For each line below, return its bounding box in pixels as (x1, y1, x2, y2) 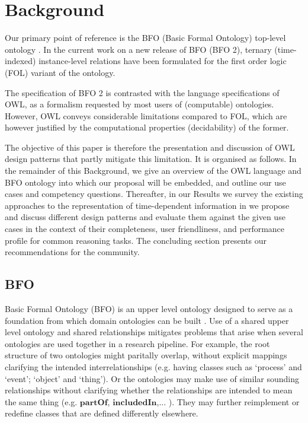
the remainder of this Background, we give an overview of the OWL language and (5, 164, 301, 177)
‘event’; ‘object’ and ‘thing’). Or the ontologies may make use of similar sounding (5, 372, 300, 384)
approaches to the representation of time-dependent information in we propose (5, 199, 290, 211)
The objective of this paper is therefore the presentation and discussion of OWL (5, 141, 295, 153)
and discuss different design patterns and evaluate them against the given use (5, 211, 285, 223)
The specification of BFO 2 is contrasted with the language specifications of (5, 86, 280, 98)
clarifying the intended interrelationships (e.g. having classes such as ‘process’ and (5, 360, 302, 373)
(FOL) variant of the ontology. (5, 66, 115, 78)
